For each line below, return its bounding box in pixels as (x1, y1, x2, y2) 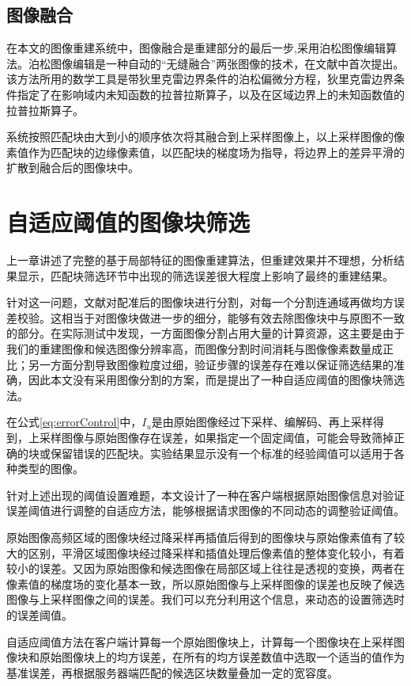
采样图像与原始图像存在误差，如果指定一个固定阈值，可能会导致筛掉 (39, 429, 394, 446)
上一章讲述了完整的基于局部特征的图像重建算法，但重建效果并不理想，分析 (6, 252, 394, 269)
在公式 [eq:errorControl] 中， (6, 414, 142, 430)
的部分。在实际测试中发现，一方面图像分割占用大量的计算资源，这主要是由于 (6, 325, 405, 341)
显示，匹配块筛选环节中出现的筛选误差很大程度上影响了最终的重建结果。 (17, 267, 394, 284)
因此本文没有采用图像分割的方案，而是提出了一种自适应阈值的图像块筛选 (28, 372, 405, 388)
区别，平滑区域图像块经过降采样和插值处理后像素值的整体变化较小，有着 (28, 544, 405, 561)
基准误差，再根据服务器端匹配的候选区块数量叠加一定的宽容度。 (6, 664, 338, 680)
